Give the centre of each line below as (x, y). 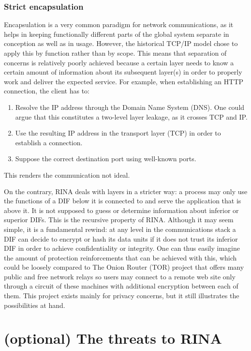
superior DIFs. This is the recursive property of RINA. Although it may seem (119, 220)
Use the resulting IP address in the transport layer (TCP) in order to (118, 133)
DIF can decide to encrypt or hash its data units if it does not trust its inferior (121, 238)
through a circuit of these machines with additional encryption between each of (121, 286)
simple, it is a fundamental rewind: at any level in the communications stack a (120, 229)
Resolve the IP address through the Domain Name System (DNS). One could (130, 107)
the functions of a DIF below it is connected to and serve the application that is (123, 201)
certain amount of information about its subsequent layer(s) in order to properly (123, 72)
